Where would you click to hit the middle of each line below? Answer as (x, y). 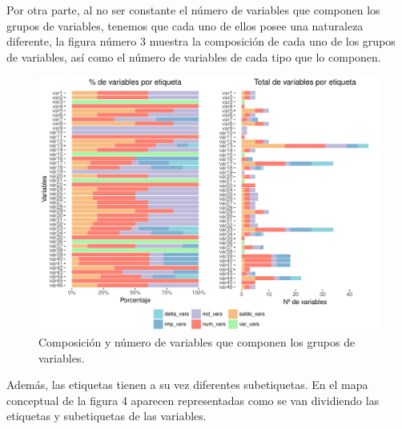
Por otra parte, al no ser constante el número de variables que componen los (193, 10)
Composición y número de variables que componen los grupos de (197, 341)
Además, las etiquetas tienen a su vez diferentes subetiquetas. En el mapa (187, 385)
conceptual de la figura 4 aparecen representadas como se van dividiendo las (193, 400)
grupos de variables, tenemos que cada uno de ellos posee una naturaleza (185, 25)
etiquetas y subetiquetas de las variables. (107, 416)
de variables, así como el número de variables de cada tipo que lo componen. (194, 56)
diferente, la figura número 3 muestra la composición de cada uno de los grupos (201, 41)
